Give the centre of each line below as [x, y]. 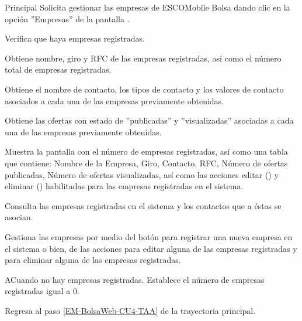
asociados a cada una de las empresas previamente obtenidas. [114, 100]
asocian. [19, 217]
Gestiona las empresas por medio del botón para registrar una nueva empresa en [149, 236]
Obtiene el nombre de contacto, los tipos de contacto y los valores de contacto [144, 89]
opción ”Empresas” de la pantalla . [67, 18]
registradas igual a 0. [42, 291]
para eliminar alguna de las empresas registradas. [93, 260]
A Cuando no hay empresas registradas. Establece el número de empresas [135, 279]
